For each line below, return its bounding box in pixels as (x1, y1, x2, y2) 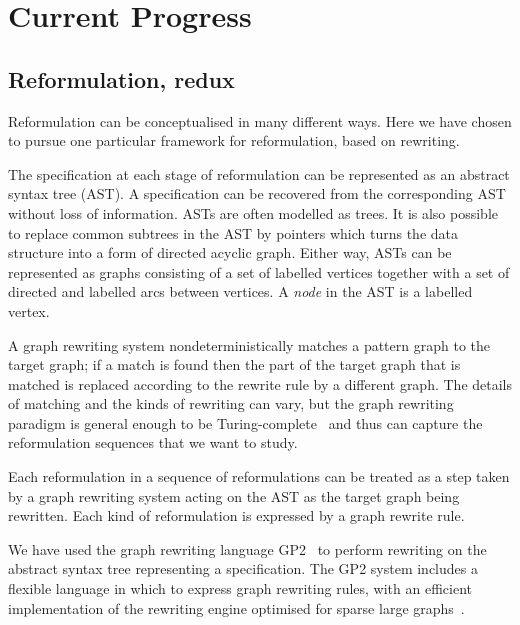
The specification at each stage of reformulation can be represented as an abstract (8, 163, 510, 184)
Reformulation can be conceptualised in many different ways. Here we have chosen (8, 110, 512, 131)
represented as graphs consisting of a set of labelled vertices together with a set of (8, 261, 510, 282)
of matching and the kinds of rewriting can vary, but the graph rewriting (8, 393, 454, 414)
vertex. (8, 300, 50, 321)
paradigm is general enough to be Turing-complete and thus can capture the (8, 412, 483, 433)
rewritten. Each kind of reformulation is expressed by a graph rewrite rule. (8, 505, 465, 526)
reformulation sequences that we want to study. (8, 432, 298, 453)
